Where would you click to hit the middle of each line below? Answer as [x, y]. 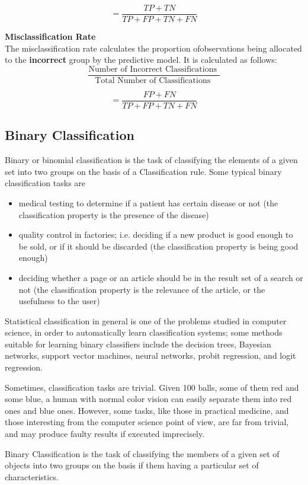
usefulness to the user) [59, 301]
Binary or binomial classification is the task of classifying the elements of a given [151, 160]
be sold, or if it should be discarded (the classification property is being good [158, 246]
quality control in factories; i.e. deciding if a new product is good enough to [156, 234]
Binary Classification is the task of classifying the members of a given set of [142, 453]
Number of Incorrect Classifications [153, 69]
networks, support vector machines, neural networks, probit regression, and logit [150, 355]
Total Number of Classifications [153, 80]
